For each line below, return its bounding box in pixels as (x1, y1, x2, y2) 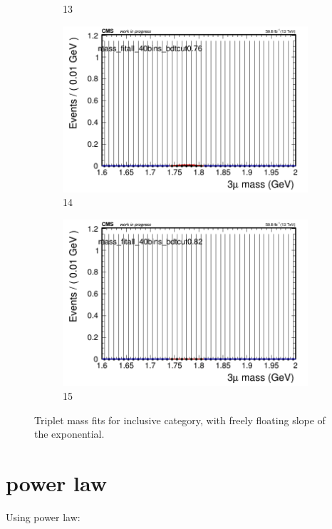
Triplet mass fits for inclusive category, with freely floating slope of (34, 412, 326, 427)
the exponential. (34, 426, 105, 441)
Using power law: (6, 509, 81, 524)
